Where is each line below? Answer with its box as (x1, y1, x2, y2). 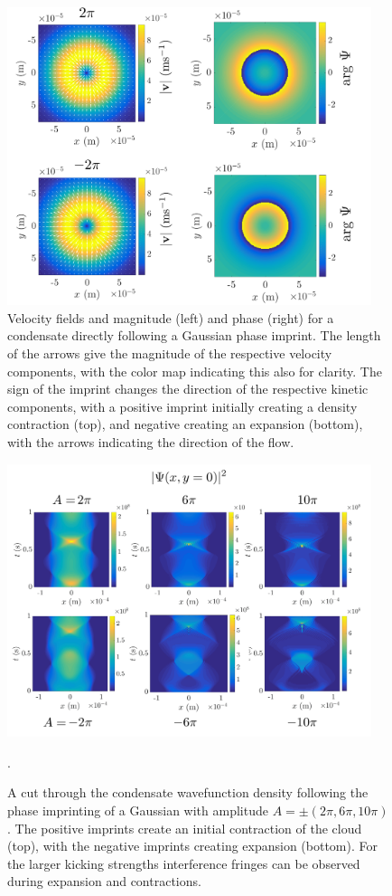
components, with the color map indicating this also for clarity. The (7, 361, 382, 380)
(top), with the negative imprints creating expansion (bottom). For (7, 836, 378, 855)
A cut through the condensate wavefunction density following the (7, 783, 369, 802)
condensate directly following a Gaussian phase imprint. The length (7, 326, 381, 345)
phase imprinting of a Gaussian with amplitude (7, 801, 268, 820)
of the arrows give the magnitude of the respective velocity (7, 344, 332, 363)
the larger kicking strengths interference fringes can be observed (7, 853, 360, 872)
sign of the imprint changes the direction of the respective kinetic (7, 379, 369, 398)
